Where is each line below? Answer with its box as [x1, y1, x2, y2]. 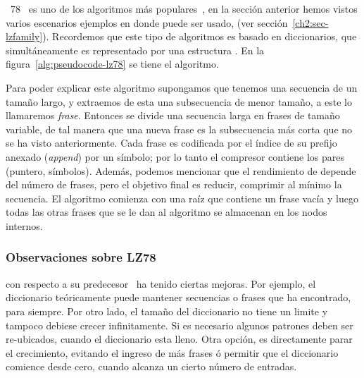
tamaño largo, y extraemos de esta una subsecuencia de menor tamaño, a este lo [6, 94, 352, 109]
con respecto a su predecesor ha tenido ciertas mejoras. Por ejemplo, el [6, 276, 316, 291]
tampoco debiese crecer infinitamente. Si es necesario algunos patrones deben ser [6, 317, 353, 332]
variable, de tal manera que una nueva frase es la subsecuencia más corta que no [6, 121, 353, 136]
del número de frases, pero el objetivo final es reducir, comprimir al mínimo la [6, 177, 342, 192]
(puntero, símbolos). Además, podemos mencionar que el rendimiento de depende [6, 163, 356, 178]
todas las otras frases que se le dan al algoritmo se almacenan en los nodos [6, 205, 327, 219]
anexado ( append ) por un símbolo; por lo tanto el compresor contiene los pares [6, 149, 345, 164]
